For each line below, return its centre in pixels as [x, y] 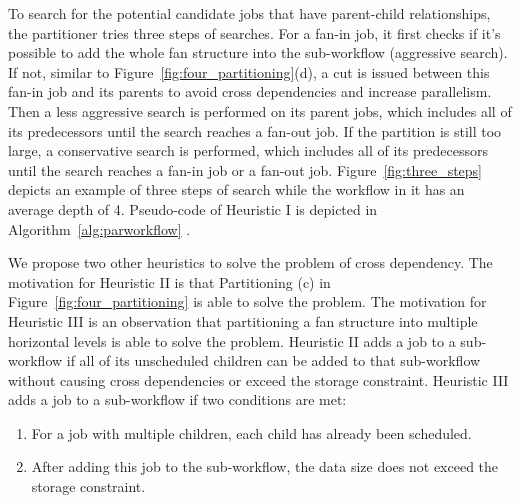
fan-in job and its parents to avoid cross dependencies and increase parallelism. [250, 91]
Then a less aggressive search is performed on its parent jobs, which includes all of [260, 110]
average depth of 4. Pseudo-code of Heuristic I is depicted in [193, 208]
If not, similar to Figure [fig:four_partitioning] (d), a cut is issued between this [249, 71]
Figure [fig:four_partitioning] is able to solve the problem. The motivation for [247, 301]
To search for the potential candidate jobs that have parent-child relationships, [249, 13]
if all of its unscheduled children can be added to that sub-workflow [273, 360]
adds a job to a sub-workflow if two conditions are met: [177, 399]
